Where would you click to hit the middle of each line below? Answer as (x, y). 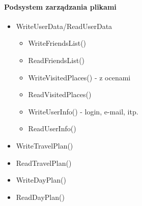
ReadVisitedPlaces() (60, 94)
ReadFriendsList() (56, 60)
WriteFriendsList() (57, 43)
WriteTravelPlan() (45, 145)
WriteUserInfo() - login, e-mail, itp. (83, 111)
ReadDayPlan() (40, 197)
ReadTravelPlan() (44, 163)
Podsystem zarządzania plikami (60, 6)
